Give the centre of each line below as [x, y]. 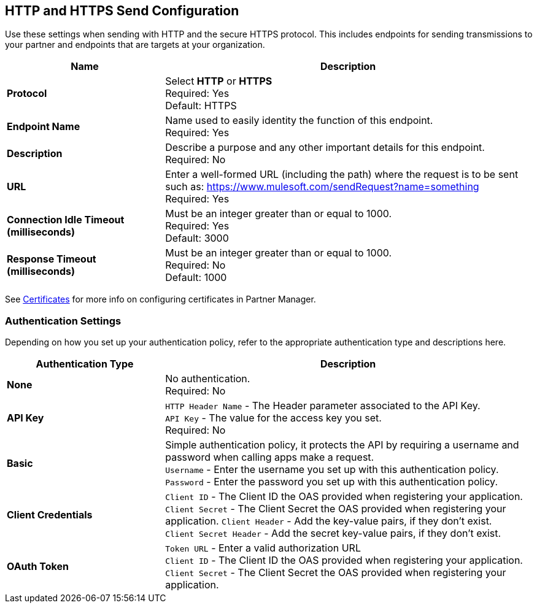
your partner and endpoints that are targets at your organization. [135, 45]
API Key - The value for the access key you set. [273, 418]
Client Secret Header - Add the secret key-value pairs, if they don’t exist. [333, 533]
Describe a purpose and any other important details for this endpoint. [325, 148]
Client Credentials [50, 515]
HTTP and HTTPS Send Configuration [122, 11]
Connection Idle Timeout [66, 220]
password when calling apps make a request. [270, 457]
